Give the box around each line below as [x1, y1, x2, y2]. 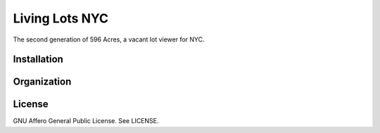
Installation [13, 53, 63, 65]
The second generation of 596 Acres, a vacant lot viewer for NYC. [13, 35, 205, 44]
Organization [13, 76, 72, 88]
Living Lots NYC [13, 11, 109, 26]
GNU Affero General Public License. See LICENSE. [13, 117, 159, 125]
